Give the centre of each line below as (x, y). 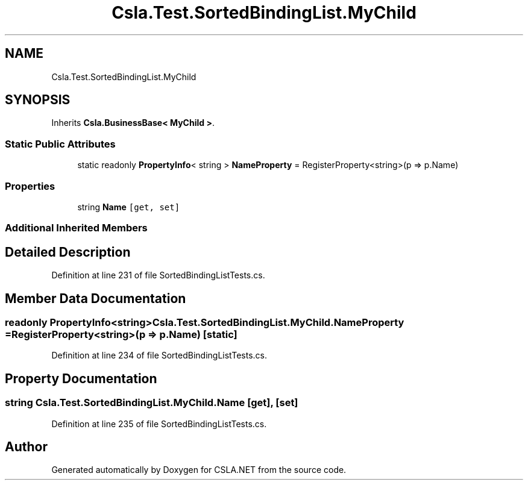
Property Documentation (81, 378)
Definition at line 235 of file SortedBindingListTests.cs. (159, 424)
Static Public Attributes (60, 144)
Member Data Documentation (96, 298)
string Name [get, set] (129, 207)
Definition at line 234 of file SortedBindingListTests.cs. (159, 355)
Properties (30, 186)
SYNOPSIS (38, 100)
